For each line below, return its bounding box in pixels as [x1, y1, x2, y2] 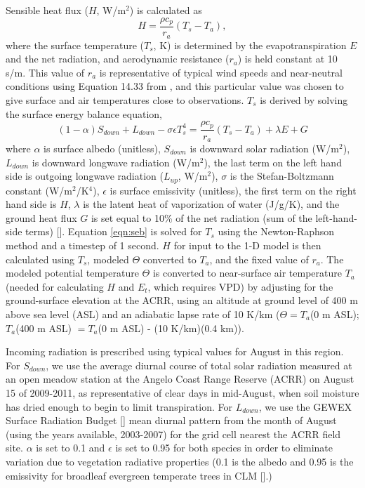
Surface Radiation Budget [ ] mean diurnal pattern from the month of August [6, 413, 337, 428]
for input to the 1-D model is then [173, 238, 321, 253]
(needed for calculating [6, 279, 104, 294]
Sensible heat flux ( [6, 3, 88, 17]
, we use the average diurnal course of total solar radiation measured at [46, 357, 352, 372]
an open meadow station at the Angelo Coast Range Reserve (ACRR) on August [6, 371, 354, 386]
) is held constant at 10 [237, 51, 338, 66]
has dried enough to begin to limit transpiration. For [6, 399, 232, 414]
